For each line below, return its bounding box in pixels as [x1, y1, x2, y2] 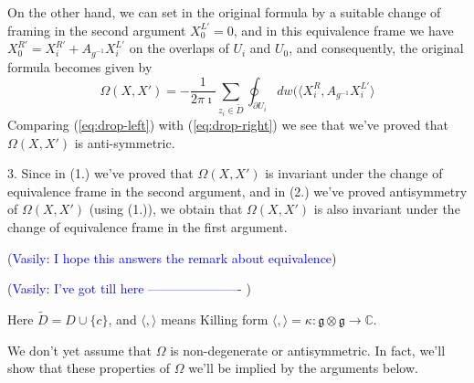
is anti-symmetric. [74, 133, 175, 152]
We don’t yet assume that [7, 340, 153, 359]
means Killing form [161, 310, 269, 329]
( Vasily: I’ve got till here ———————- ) [7, 279, 251, 298]
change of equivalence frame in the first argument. [7, 218, 288, 237]
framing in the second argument [7, 20, 186, 39]
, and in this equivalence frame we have [233, 20, 454, 39]
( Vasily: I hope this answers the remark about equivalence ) [7, 248, 337, 267]
